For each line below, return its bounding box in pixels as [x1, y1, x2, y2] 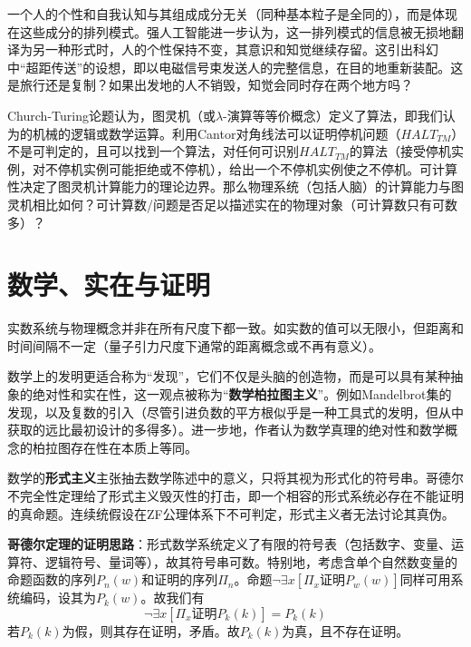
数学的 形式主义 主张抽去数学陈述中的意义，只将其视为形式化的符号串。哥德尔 [7, 468, 464, 487]
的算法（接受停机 [349, 142, 451, 161]
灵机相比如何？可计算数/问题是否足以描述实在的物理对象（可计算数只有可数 [7, 194, 457, 213]
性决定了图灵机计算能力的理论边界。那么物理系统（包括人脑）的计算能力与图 [7, 177, 464, 196]
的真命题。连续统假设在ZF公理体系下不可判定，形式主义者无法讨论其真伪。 [7, 504, 455, 523]
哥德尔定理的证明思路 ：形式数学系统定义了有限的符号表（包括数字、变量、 [7, 534, 451, 554]
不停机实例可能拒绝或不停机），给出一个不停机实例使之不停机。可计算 [44, 159, 457, 178]
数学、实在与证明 [7, 266, 211, 303]
